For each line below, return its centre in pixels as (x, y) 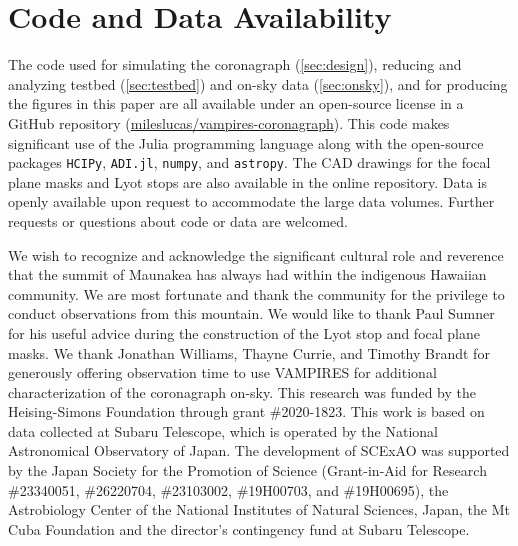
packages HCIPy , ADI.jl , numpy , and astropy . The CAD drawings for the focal (249, 162)
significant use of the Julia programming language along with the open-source (246, 142)
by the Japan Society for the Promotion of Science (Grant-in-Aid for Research (247, 470)
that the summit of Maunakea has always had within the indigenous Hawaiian (247, 274)
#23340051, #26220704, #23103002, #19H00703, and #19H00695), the (228, 489)
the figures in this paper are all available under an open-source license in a (236, 103)
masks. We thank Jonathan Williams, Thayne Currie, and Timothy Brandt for (249, 352)
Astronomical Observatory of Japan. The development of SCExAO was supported (259, 450)
